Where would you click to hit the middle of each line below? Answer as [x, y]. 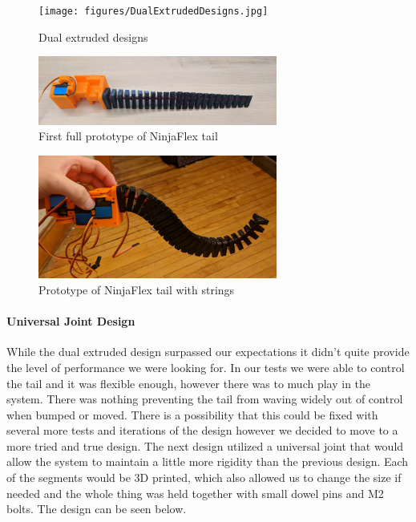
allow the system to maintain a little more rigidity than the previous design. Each [208, 461]
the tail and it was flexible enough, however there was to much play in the [189, 383]
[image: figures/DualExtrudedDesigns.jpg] [153, 11]
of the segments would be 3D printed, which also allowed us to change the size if [204, 477]
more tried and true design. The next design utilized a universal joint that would [205, 445]
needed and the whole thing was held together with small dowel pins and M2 [195, 493]
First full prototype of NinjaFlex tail [128, 136]
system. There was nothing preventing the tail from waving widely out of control [205, 399]
